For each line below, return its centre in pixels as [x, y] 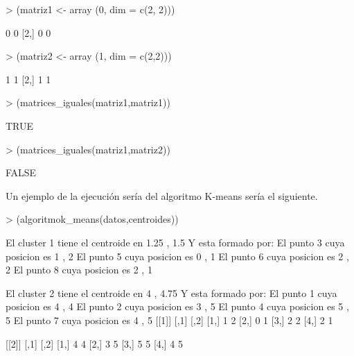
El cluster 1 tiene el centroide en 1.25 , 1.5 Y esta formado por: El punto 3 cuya [175, 242]
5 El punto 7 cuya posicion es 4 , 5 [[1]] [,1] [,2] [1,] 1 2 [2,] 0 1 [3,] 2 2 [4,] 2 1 [169, 320]
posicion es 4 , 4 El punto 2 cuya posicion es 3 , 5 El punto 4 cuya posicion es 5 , [177, 306]
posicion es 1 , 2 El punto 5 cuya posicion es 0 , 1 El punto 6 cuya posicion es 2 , [177, 256]
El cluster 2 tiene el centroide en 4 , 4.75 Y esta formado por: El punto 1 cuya [171, 293]
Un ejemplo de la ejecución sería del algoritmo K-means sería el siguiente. [162, 195]
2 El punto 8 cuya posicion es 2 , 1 [79, 270]
